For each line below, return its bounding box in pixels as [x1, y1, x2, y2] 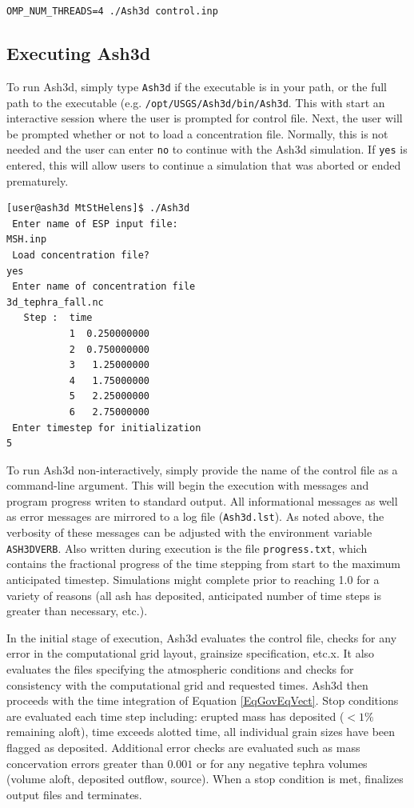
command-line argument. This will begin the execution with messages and [6, 477, 369, 494]
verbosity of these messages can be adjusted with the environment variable [6, 524, 372, 541]
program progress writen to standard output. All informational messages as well [6, 492, 398, 509]
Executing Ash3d [6, 41, 151, 66]
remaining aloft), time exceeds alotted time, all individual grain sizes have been [6, 723, 396, 740]
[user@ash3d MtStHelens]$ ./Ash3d [6, 202, 190, 214]
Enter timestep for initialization [12, 422, 201, 434]
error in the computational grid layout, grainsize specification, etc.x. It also [6, 645, 375, 662]
